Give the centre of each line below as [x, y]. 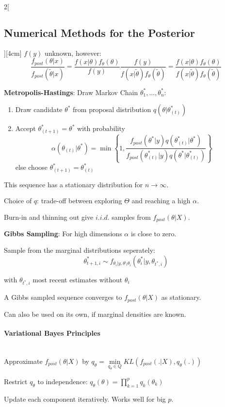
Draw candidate [39, 109]
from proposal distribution [112, 109]
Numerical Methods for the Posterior [99, 32]
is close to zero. [153, 234]
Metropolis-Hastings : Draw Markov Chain [71, 92]
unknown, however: [73, 53]
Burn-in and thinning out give [49, 217]
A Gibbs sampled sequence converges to [63, 297]
